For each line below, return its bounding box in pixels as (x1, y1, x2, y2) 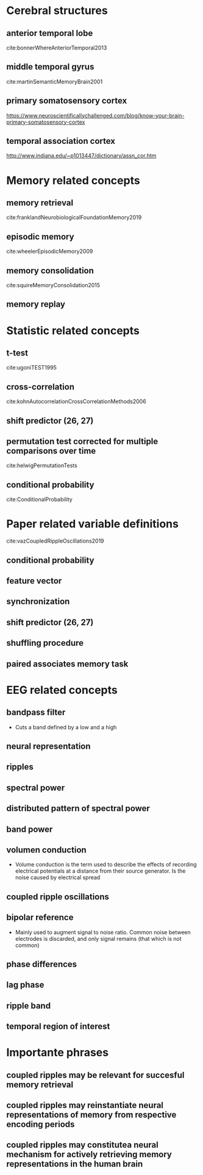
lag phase (6, 980, 45, 990)
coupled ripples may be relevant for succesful (6, 1070, 185, 1080)
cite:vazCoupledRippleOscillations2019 (6, 537, 105, 545)
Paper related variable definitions (6, 517, 179, 531)
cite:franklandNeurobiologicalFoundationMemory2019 (6, 214, 142, 221)
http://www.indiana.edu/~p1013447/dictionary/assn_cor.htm (6, 152, 157, 159)
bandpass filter (6, 707, 66, 718)
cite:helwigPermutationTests (6, 462, 77, 470)
